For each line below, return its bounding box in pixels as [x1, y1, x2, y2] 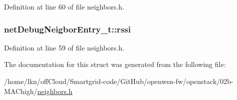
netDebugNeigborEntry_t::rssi [4, 22, 131, 35]
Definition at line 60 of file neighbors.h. [4, 1, 124, 11]
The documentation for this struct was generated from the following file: [4, 59, 226, 69]
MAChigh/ [4, 85, 38, 96]
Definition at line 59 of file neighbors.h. [4, 42, 124, 52]
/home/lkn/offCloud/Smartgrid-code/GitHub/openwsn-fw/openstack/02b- [4, 76, 233, 86]
